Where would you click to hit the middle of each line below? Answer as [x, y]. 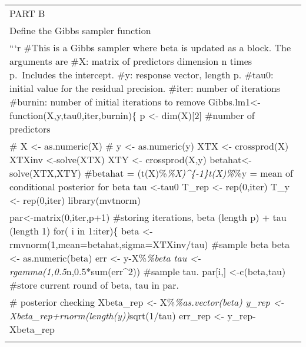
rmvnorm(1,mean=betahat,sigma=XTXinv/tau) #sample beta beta [150, 244]
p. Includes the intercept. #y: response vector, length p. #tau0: [142, 75]
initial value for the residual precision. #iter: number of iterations [145, 88]
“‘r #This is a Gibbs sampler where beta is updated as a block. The [150, 47]
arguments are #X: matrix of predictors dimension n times [131, 61]
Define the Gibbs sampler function [80, 30]
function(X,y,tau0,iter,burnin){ [73, 115]
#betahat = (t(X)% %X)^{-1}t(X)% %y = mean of [189, 173]
